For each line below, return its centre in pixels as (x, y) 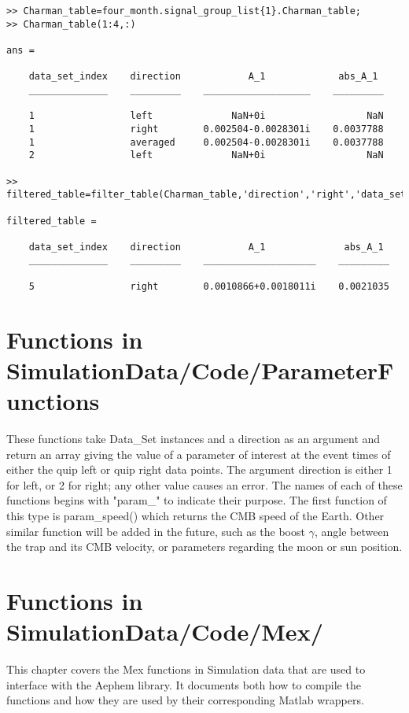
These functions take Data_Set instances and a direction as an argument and (193, 438)
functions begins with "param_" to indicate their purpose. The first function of (197, 500)
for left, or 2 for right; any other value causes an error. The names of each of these (204, 484)
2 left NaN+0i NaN (206, 155)
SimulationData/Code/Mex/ (165, 632)
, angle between (352, 531)
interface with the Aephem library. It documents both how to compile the (184, 684)
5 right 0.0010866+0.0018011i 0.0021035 (209, 286)
